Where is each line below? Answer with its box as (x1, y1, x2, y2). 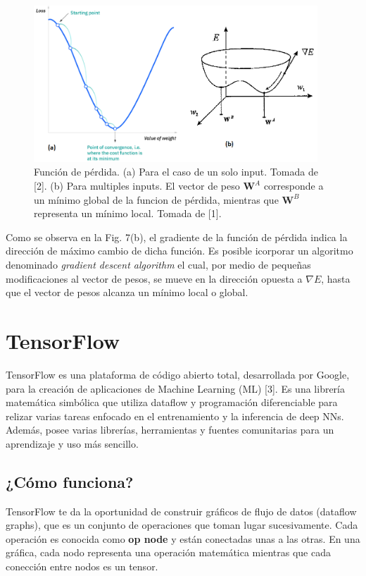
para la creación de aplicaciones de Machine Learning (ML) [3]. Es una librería (6, 381, 346, 396)
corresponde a (263, 178, 324, 193)
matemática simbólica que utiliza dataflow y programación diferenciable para (6, 395, 338, 410)
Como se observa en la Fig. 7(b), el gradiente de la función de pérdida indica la (6, 229, 348, 244)
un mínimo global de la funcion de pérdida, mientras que (34, 192, 279, 207)
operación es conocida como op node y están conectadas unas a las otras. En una (6, 531, 360, 546)
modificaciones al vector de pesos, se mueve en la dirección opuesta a (6, 271, 303, 286)
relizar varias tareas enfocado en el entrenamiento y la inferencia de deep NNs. (6, 408, 344, 423)
